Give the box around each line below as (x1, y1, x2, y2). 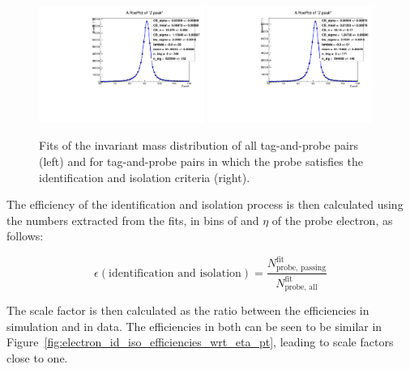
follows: (6, 227, 44, 244)
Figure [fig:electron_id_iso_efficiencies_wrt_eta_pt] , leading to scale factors (6, 333, 394, 350)
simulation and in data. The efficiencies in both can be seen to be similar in (6, 317, 382, 334)
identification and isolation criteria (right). (39, 168, 250, 185)
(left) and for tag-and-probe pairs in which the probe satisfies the (39, 153, 363, 170)
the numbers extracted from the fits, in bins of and (6, 211, 259, 228)
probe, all (284, 283, 318, 292)
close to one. (6, 349, 68, 366)
